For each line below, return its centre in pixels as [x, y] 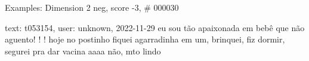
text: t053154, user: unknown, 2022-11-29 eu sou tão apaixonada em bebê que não [155, 27]
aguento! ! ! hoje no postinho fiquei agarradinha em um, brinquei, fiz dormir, [145, 39]
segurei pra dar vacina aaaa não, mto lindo [83, 51]
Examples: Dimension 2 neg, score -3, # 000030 [92, 7]
